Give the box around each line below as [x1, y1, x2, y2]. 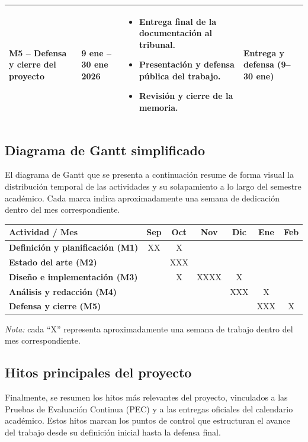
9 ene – [81, 46, 111, 59]
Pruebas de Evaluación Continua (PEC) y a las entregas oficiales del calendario [5, 402, 293, 415]
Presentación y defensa [139, 58, 235, 71]
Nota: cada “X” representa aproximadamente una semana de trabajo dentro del [5, 322, 293, 335]
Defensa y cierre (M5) [9, 300, 101, 312]
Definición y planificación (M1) [9, 241, 139, 254]
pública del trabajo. [139, 69, 221, 82]
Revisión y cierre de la [139, 89, 233, 102]
